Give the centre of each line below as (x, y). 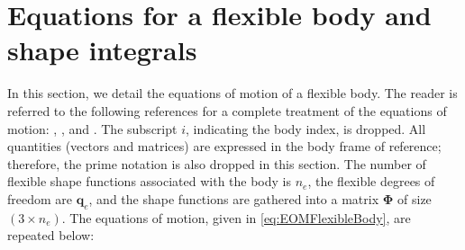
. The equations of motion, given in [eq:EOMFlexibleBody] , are (236, 217)
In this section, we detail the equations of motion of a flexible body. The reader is (232, 93)
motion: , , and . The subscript (92, 128)
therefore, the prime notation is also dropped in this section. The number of (217, 163)
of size (415, 198)
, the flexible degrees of (371, 181)
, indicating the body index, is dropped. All (305, 128)
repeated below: (51, 235)
